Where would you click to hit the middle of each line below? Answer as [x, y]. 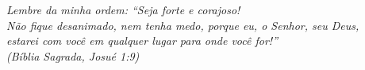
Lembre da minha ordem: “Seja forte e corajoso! [123, 9]
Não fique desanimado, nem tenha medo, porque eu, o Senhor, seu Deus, [183, 25]
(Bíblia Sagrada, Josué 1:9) [73, 55]
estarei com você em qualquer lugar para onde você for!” [142, 41]
